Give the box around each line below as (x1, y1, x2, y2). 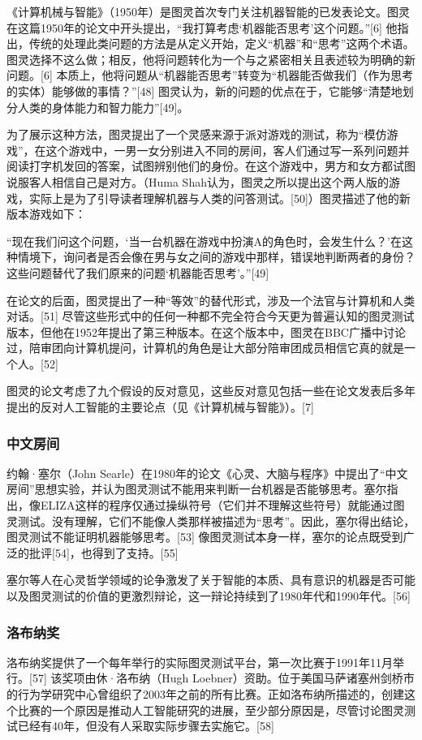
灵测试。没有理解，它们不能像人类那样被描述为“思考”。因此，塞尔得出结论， (6, 512, 416, 529)
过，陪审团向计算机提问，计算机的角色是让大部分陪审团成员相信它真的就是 (6, 339, 404, 356)
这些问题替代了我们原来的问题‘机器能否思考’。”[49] (6, 264, 269, 281)
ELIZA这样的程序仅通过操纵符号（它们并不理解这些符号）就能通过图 (40, 497, 405, 514)
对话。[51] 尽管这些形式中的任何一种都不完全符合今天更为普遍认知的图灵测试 (6, 308, 415, 325)
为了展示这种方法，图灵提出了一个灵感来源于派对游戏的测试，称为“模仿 (6, 126, 387, 143)
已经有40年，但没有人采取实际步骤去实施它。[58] (17, 717, 274, 734)
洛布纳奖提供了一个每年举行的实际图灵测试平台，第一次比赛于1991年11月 (6, 653, 393, 670)
